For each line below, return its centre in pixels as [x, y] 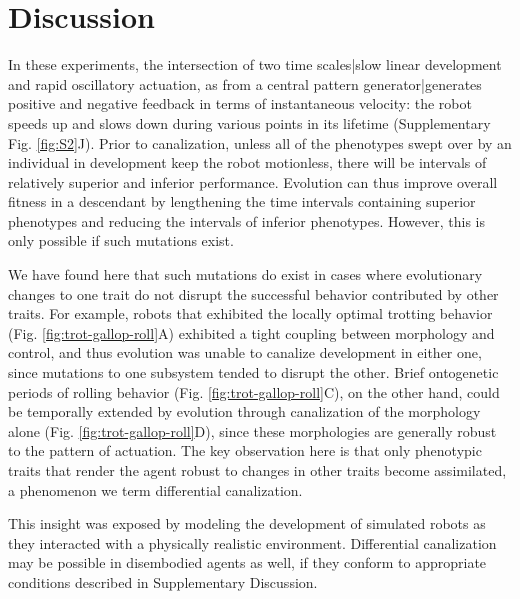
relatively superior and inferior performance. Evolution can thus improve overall [253, 181]
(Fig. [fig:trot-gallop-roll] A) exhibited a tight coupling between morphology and [251, 332]
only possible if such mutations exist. [121, 240]
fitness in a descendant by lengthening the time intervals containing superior [242, 201]
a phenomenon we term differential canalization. [155, 489]
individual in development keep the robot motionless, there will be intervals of [247, 162]
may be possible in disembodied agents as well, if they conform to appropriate [247, 562]
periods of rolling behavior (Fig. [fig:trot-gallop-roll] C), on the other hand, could [254, 391]
